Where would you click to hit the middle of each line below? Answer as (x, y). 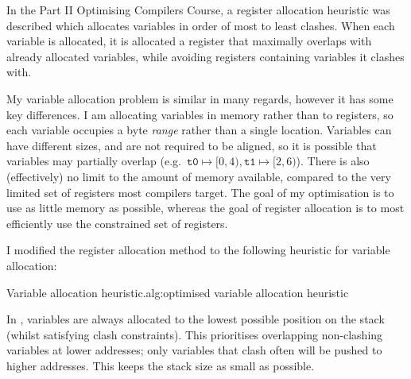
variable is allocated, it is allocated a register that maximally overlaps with (189, 41)
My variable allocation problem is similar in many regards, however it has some (200, 98)
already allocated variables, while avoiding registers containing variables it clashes (205, 56)
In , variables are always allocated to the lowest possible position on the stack (196, 319)
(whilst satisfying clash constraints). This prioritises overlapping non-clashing (195, 334)
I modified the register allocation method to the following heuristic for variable (198, 250)
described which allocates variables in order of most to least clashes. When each (201, 25)
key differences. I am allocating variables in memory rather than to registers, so (200, 114)
